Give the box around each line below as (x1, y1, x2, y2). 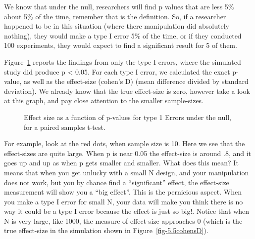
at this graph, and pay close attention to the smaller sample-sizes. (4, 95, 204, 106)
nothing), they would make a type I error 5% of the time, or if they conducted (4, 30, 242, 40)
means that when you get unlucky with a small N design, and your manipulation (4, 167, 249, 177)
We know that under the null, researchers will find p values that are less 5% (4, 1, 234, 11)
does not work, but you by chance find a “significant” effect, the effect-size (4, 177, 229, 187)
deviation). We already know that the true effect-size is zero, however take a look (4, 85, 250, 96)
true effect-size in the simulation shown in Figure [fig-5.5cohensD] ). (4, 225, 208, 236)
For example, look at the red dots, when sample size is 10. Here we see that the (4, 138, 245, 149)
